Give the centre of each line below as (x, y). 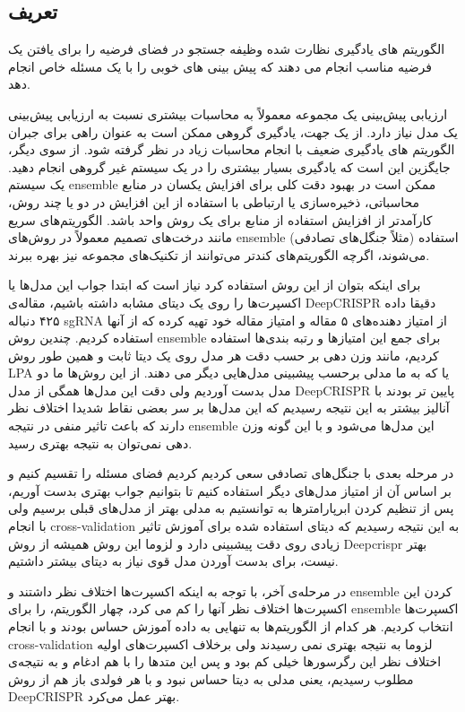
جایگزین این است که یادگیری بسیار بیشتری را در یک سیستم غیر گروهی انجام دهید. (229, 166)
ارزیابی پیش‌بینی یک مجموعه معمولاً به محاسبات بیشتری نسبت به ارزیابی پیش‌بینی (228, 113)
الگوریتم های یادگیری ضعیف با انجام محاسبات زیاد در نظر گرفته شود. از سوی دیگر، (232, 149)
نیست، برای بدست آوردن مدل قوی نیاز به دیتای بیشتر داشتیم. (173, 561)
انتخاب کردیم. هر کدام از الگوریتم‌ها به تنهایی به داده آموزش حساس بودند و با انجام (231, 626)
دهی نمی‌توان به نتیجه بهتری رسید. (100, 443)
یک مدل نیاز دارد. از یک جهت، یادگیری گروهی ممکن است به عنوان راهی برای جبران (233, 131)
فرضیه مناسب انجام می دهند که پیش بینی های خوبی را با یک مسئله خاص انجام (220, 66)
